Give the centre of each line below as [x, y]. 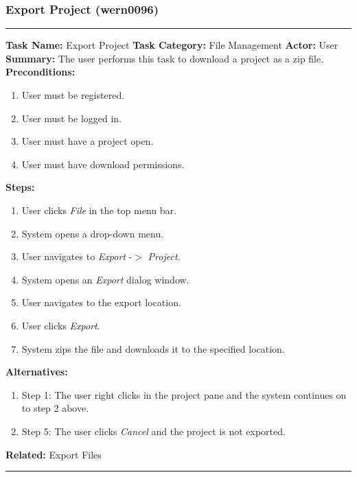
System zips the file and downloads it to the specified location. [153, 348]
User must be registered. [73, 95]
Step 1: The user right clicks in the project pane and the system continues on [184, 394]
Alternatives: [37, 372]
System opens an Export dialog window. [105, 279]
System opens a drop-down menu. [93, 233]
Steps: [20, 187]
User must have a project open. [88, 141]
